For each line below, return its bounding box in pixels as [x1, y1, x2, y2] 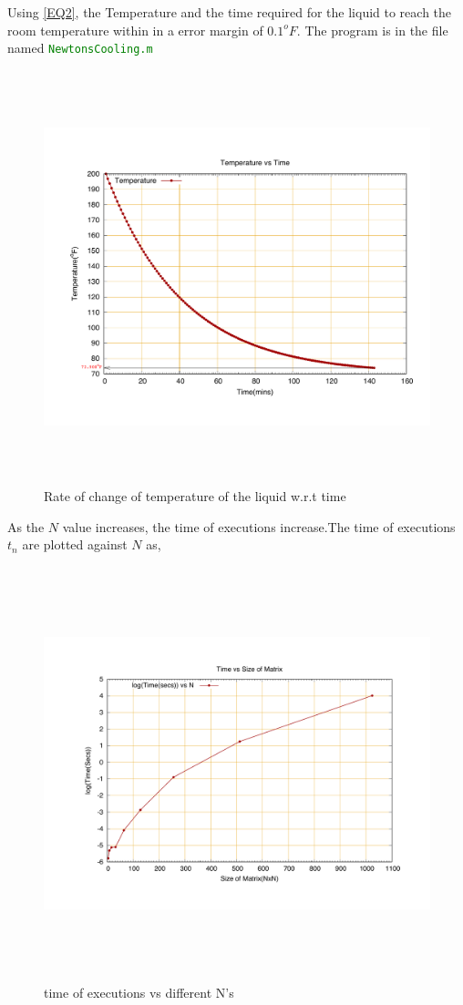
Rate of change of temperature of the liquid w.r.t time [44, 486, 346, 505]
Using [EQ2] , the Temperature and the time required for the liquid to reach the [7, 3, 452, 21]
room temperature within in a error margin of [7, 20, 263, 39]
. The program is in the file [296, 20, 448, 39]
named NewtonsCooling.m [7, 38, 153, 57]
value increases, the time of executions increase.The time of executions [62, 517, 456, 536]
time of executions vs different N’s [44, 982, 234, 1001]
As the [7, 517, 45, 536]
